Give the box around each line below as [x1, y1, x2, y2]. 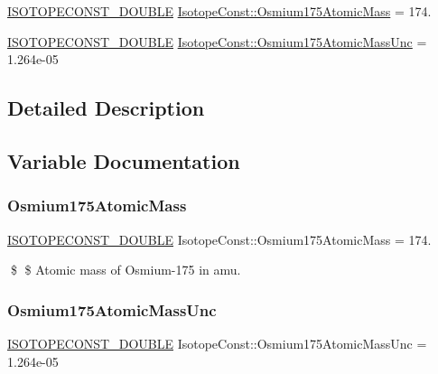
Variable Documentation [7, 146, 240, 174]
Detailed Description [7, 94, 205, 122]
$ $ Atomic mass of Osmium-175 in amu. [10, 260, 241, 279]
